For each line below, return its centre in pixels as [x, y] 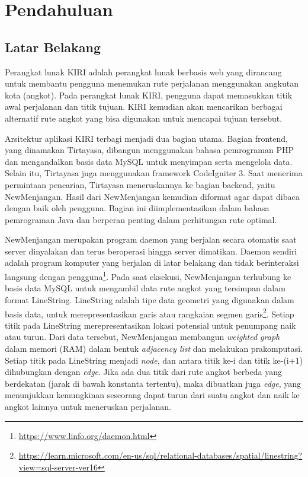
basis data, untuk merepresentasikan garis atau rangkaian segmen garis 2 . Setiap [150, 313]
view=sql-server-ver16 [58, 467]
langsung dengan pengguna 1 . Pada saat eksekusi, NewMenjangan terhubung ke [148, 276]
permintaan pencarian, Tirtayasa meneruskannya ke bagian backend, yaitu [140, 184]
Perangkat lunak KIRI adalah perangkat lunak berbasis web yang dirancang [143, 71]
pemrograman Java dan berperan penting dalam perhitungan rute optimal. [141, 219]
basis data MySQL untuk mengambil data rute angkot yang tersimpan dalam [145, 288]
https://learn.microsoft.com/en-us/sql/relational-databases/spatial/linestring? [161, 455]
